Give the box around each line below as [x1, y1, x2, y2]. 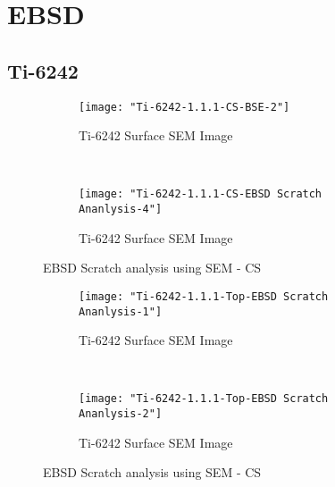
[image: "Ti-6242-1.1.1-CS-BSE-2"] [79, 100, 290, 113]
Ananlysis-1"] [79, 305, 163, 318]
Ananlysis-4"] [79, 203, 163, 216]
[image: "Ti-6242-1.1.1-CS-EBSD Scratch [79, 188, 322, 201]
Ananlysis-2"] [79, 407, 163, 421]
